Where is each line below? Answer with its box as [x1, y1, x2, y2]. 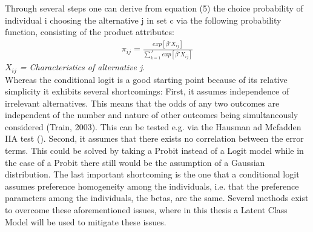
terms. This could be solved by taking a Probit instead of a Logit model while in [5, 144, 304, 157]
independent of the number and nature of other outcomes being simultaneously [5, 108, 298, 121]
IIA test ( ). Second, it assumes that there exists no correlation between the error [5, 132, 304, 145]
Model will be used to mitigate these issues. [5, 215, 166, 228]
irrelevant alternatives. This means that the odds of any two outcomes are [5, 96, 280, 109]
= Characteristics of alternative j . [19, 61, 145, 73]
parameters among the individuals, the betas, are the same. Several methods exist [5, 191, 309, 204]
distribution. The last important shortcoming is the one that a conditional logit [5, 168, 300, 181]
